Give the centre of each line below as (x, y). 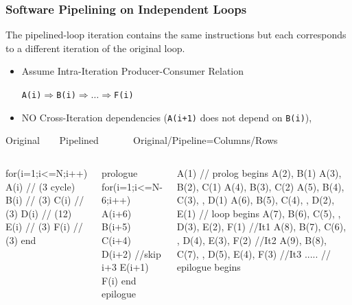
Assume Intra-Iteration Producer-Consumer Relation (132, 71)
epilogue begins (209, 267)
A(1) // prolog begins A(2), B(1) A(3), (259, 172)
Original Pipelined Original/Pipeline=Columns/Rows (142, 140)
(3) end (21, 240)
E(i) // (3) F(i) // (44, 227)
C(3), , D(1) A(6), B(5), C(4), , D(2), (256, 200)
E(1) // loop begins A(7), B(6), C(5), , (259, 213)
